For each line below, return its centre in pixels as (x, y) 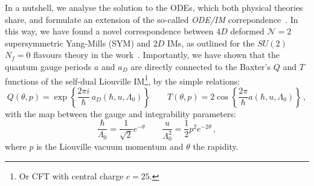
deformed (247, 31)
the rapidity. (216, 146)
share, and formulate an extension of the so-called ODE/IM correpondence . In (152, 19)
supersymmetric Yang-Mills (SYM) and (78, 43)
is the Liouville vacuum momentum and (110, 146)
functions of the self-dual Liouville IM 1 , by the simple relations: (123, 80)
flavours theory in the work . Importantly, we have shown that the (157, 55)
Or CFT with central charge (71, 175)
